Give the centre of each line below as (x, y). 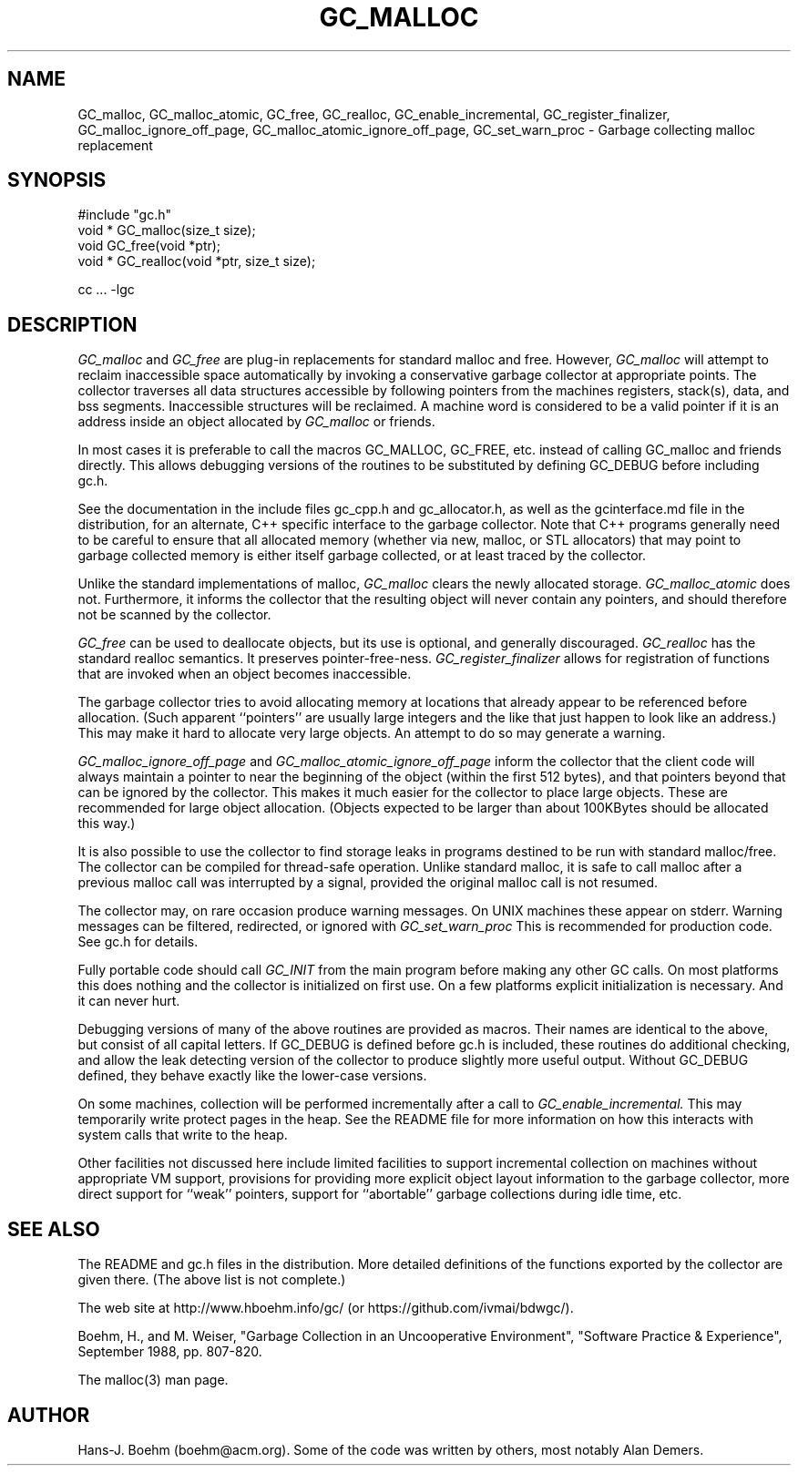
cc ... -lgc (106, 290)
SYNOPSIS (57, 180)
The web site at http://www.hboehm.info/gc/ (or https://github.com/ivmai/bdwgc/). (326, 1308)
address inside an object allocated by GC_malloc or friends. (256, 422)
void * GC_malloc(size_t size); (167, 230)
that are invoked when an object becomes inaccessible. (245, 674)
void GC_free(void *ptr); (149, 246)
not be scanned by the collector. (174, 615)
